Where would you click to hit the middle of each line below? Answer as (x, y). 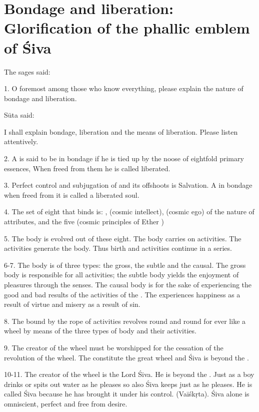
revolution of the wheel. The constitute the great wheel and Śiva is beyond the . (126, 357)
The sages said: (27, 71)
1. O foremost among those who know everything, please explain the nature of (124, 88)
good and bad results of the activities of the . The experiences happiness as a (122, 294)
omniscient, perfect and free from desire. (66, 403)
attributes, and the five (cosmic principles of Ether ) (84, 222)
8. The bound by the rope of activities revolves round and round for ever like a (125, 321)
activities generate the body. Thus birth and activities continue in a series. (118, 248)
